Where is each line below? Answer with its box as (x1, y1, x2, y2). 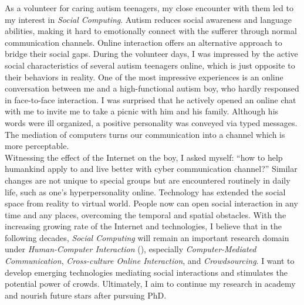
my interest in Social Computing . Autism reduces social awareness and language (5, 13, 292, 25)
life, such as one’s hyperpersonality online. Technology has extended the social (5, 185, 286, 198)
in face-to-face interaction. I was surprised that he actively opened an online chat (5, 93, 296, 106)
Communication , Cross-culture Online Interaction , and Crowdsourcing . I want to (5, 255, 295, 267)
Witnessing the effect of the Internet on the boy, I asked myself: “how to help (5, 151, 283, 163)
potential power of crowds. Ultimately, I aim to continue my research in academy (5, 277, 296, 290)
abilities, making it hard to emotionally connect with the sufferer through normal (5, 25, 297, 37)
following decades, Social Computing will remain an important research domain (5, 231, 289, 243)
